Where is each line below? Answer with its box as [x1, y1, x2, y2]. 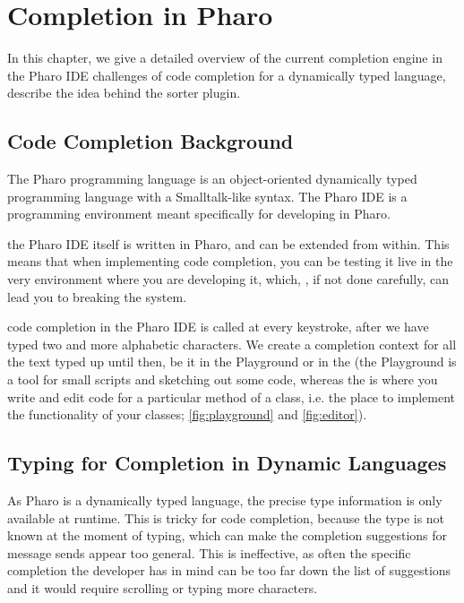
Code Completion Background [7, 127, 294, 155]
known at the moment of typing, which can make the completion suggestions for [7, 526, 448, 545]
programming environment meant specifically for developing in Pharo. [7, 204, 391, 223]
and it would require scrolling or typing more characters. [7, 579, 318, 597]
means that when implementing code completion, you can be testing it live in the [7, 252, 453, 271]
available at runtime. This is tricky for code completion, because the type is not [7, 508, 445, 527]
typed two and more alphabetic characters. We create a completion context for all [7, 334, 457, 353]
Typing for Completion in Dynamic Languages [7, 449, 447, 477]
